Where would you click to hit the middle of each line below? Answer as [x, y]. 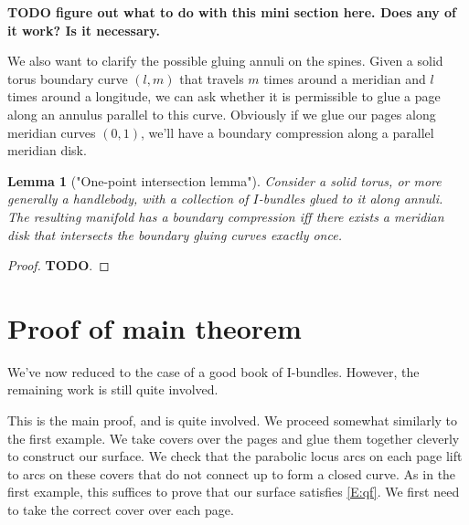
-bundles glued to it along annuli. [351, 199]
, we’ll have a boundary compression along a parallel [287, 132]
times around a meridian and [345, 78]
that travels [212, 78]
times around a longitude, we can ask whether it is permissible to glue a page [224, 96]
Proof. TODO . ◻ [59, 265]
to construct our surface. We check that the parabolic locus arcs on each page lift [235, 456]
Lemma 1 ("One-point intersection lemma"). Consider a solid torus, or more [224, 180]
